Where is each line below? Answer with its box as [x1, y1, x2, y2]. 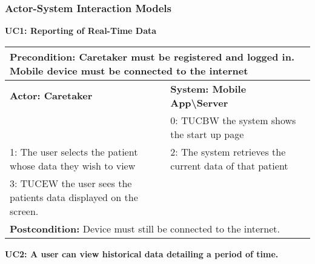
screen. [10, 203, 39, 218]
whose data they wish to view [10, 158, 136, 173]
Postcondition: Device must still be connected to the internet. [10, 221, 280, 236]
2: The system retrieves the [170, 144, 286, 159]
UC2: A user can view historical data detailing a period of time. [5, 247, 279, 260]
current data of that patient [170, 158, 288, 173]
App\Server [170, 95, 228, 110]
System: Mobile [170, 81, 247, 96]
